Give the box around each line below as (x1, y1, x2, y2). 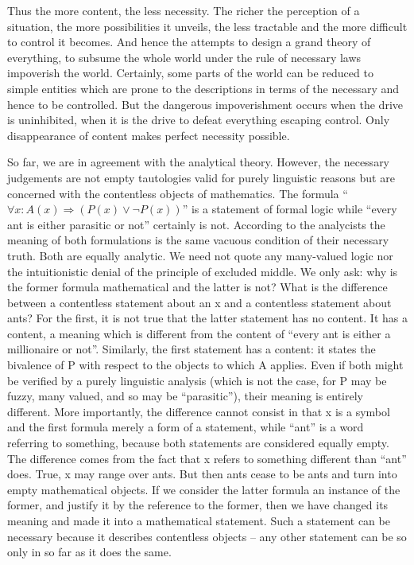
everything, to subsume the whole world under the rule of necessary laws (7, 49, 362, 65)
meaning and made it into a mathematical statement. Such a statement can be (7, 512, 390, 528)
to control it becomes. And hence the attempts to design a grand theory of (7, 33, 371, 50)
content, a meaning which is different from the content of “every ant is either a (7, 325, 391, 341)
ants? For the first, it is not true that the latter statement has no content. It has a (7, 310, 408, 326)
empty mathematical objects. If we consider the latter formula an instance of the (7, 481, 400, 497)
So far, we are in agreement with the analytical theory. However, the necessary (7, 154, 390, 170)
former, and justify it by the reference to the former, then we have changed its (7, 497, 389, 513)
